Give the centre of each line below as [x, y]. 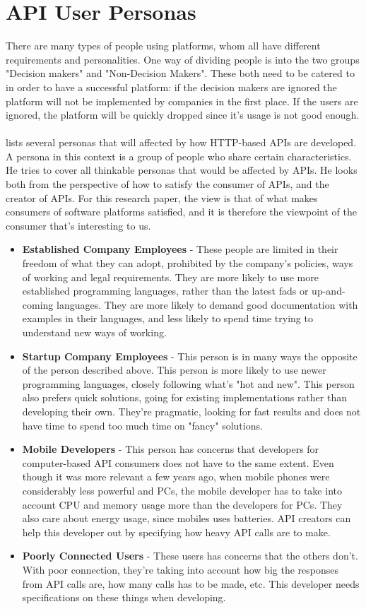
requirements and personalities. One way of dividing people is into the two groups [183, 59]
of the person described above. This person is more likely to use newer [174, 370]
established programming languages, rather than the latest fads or [165, 291]
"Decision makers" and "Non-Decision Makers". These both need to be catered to [180, 73]
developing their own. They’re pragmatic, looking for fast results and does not [191, 411]
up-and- [329, 291]
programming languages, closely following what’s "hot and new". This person [188, 383]
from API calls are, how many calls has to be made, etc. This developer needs [191, 583]
